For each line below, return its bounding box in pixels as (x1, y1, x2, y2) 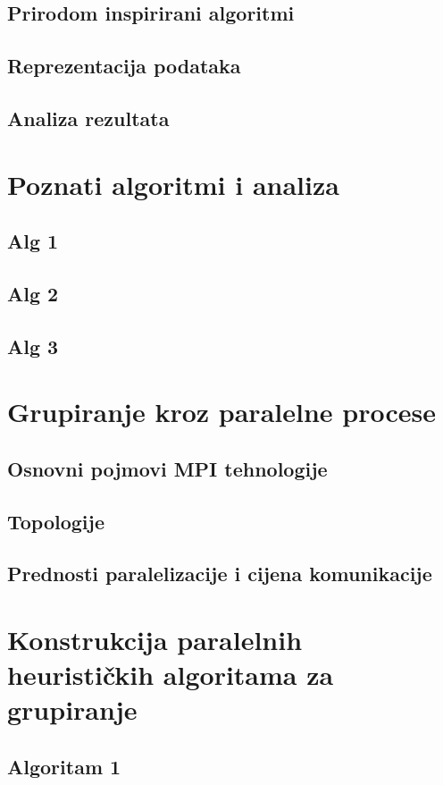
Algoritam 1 (7, 752, 121, 780)
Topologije (7, 507, 105, 535)
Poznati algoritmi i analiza (7, 165, 339, 202)
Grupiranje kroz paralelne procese (7, 393, 436, 430)
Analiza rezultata (7, 104, 170, 131)
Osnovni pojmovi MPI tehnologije (7, 454, 328, 482)
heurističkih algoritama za (7, 656, 334, 693)
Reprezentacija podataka (7, 52, 241, 80)
